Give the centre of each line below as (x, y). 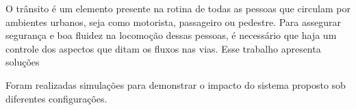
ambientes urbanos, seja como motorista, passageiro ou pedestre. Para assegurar (173, 22)
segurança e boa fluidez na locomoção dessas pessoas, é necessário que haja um (171, 35)
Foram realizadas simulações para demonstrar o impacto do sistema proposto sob (176, 84)
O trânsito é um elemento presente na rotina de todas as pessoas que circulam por (178, 8)
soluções (23, 62)
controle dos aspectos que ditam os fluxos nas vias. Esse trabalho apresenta (163, 48)
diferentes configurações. (56, 98)
